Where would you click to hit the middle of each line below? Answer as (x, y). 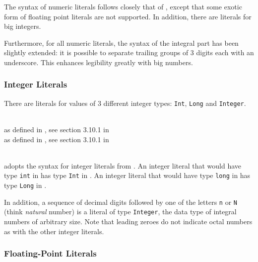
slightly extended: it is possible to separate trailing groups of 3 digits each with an (129, 52)
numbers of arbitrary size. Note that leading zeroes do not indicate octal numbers (128, 221)
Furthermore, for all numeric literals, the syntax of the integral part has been (121, 43)
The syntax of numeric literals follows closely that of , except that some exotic (123, 6)
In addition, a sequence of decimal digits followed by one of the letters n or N (121, 202)
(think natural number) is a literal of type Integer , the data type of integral (120, 212)
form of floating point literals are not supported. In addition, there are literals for (128, 16)
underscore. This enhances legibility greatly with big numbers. (98, 62)
